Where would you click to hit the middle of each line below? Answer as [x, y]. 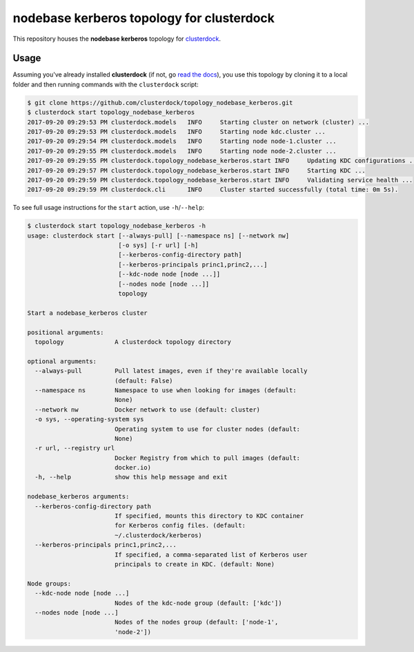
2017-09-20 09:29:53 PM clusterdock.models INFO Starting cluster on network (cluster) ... [198, 122]
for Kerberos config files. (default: [180, 526]
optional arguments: [62, 361]
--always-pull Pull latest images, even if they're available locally [171, 371]
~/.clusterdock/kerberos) [158, 535]
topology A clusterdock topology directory [133, 342]
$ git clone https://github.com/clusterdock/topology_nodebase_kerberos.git [160, 103]
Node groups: [49, 583]
